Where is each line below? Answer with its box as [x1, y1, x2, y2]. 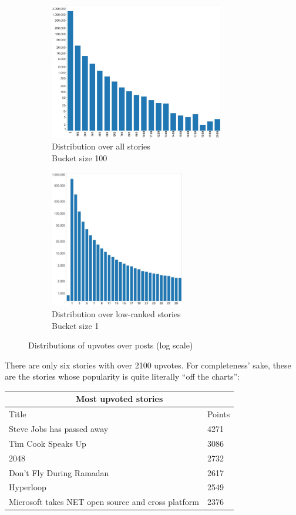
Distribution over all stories [52, 140, 150, 152]
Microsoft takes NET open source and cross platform [9, 496, 199, 508]
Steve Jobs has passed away [9, 423, 109, 435]
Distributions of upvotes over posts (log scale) [28, 339, 193, 351]
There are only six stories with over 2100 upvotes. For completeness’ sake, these [5, 358, 291, 371]
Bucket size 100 [52, 151, 107, 164]
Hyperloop [9, 481, 46, 493]
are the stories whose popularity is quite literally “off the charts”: [5, 370, 240, 383]
